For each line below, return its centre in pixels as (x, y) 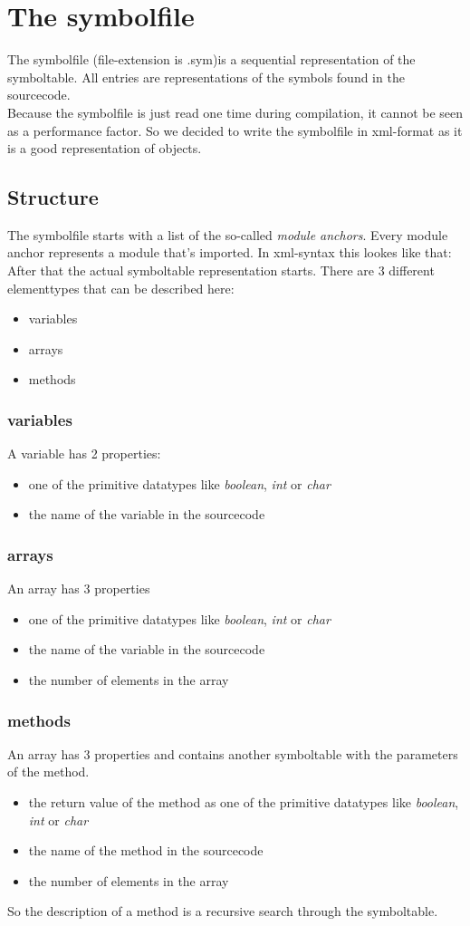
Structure (53, 197)
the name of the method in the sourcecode (146, 850)
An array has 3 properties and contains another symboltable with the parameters (233, 753)
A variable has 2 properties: (84, 453)
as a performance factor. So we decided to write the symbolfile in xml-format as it (235, 130)
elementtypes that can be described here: (121, 288)
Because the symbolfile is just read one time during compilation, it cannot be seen (235, 112)
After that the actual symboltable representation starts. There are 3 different (221, 270)
